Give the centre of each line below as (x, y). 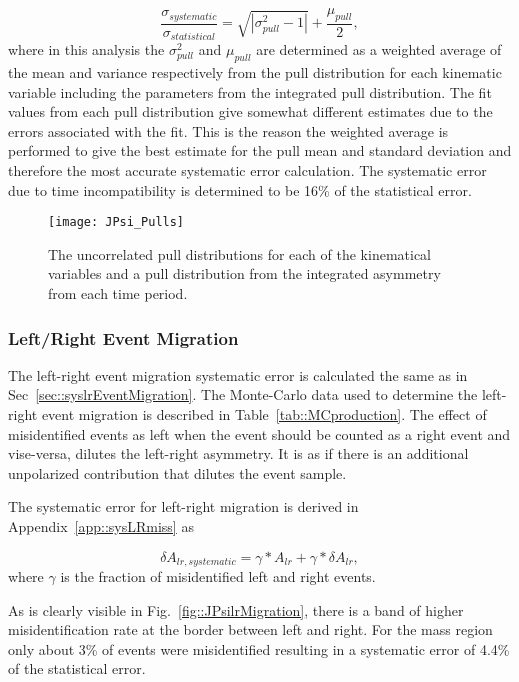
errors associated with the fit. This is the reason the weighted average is (228, 130)
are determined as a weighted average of (379, 49)
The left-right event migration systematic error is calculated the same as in (238, 374)
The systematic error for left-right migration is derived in (183, 506)
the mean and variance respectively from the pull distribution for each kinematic (255, 72)
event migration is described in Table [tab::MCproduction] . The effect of (264, 414)
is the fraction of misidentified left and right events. (218, 576)
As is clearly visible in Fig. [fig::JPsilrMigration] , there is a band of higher (236, 609)
